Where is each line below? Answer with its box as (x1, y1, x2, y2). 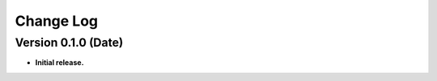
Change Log (15, 12, 99, 30)
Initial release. (35, 58, 84, 67)
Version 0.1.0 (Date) (15, 35, 124, 50)
